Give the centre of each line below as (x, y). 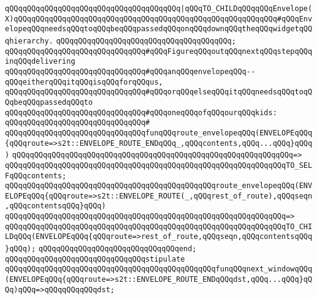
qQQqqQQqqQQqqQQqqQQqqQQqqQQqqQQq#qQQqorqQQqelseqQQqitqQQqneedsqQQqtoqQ (159, 92)
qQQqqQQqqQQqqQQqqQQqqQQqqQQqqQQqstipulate (95, 259)
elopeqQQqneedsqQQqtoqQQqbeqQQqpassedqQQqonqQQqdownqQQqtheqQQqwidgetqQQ (159, 29)
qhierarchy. (29, 41)
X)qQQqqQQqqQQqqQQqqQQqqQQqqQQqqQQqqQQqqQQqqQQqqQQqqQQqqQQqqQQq (141, 19)
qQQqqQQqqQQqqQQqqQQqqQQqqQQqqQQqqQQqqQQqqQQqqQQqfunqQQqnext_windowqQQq (159, 269)
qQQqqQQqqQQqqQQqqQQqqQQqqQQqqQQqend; (117, 249)
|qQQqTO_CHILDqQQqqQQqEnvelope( (246, 9)
